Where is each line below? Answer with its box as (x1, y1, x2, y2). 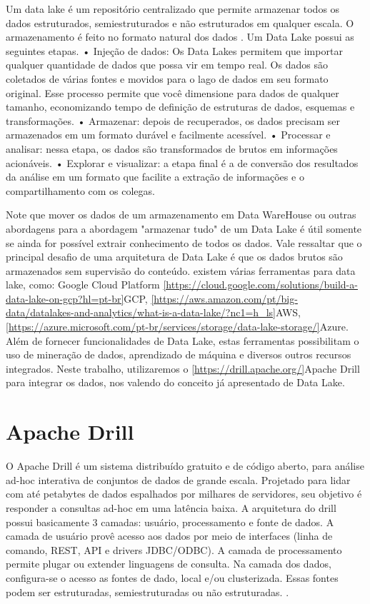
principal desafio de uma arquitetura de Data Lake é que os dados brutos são (6, 249, 343, 264)
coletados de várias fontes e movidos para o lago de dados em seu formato (6, 71, 329, 86)
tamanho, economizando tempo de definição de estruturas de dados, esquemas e (6, 99, 355, 114)
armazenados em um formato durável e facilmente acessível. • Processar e (6, 127, 331, 142)
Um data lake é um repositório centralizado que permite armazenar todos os (6, 1, 340, 16)
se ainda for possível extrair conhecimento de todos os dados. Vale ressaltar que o (6, 235, 362, 250)
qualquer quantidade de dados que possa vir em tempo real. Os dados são (6, 57, 328, 72)
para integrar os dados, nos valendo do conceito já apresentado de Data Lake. (6, 375, 345, 390)
